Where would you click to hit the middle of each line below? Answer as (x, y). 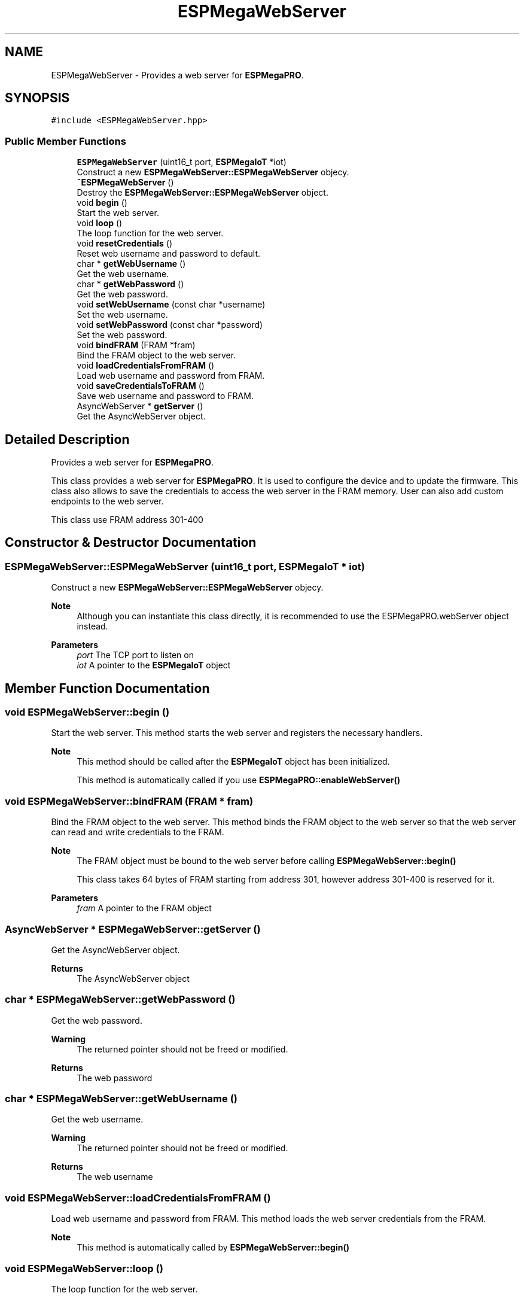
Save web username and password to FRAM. (165, 396)
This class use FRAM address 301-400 (127, 520)
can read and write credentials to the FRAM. (138, 832)
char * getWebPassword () (130, 284)
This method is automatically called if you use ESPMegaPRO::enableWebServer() (239, 780)
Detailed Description (67, 439)
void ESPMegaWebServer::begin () (87, 712)
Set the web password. (122, 335)
